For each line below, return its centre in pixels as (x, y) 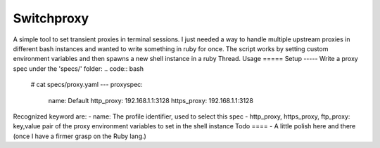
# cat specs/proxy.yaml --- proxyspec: (87, 85)
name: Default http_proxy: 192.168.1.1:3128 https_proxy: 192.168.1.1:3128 (151, 100)
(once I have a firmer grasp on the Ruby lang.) (80, 136)
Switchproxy (51, 18)
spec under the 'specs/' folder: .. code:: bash (78, 68)
